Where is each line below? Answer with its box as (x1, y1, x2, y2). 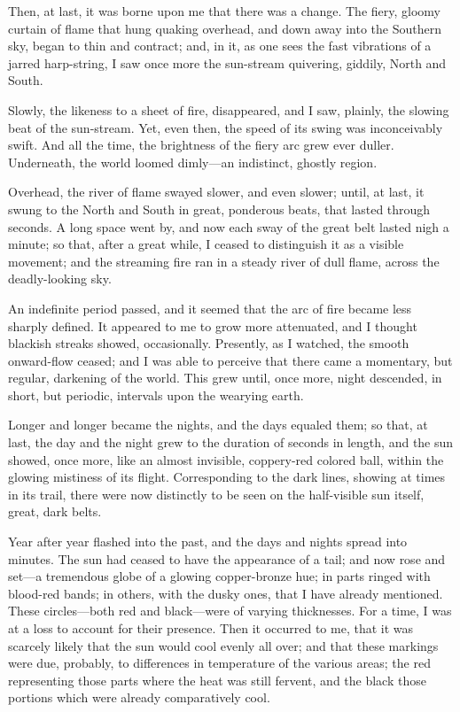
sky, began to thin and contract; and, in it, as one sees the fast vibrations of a (8, 36, 432, 55)
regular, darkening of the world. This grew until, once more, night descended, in (8, 368, 442, 387)
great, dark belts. (8, 502, 102, 521)
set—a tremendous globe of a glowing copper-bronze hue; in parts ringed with (8, 567, 431, 585)
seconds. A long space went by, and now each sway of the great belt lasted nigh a (8, 217, 449, 236)
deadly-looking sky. (8, 269, 112, 288)
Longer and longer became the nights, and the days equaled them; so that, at (8, 415, 428, 434)
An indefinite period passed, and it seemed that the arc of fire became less (8, 298, 412, 317)
